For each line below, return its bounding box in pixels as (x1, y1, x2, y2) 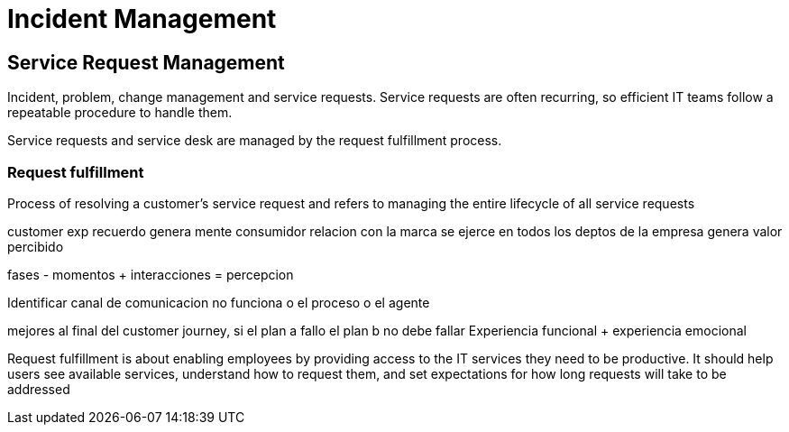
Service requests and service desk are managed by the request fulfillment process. (7, 133, 502, 149)
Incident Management (7, 4, 277, 34)
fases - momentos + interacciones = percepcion (7, 266, 294, 282)
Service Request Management (7, 51, 285, 74)
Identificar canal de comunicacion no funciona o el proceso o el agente (7, 294, 430, 310)
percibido (7, 238, 64, 254)
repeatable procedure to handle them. (7, 105, 233, 121)
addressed (7, 381, 70, 397)
